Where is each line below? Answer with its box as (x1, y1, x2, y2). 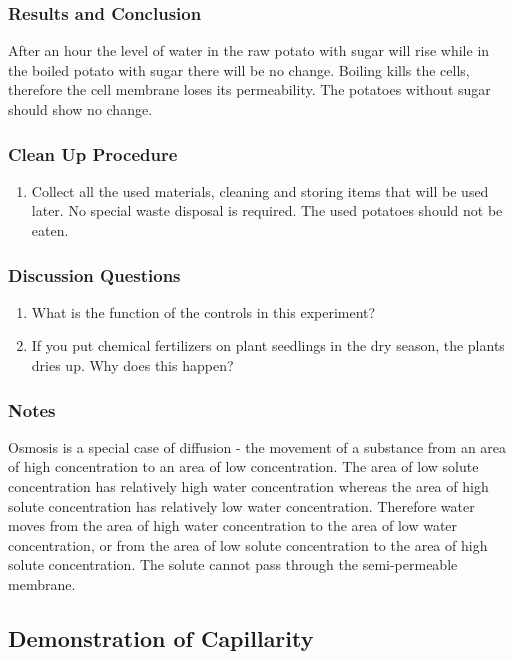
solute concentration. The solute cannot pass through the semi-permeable (8, 554, 458, 575)
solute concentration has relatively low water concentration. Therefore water (8, 495, 475, 516)
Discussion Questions (8, 262, 181, 287)
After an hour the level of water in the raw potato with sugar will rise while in (8, 40, 490, 61)
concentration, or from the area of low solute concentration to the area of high (8, 534, 488, 555)
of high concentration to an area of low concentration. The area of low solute (8, 456, 479, 477)
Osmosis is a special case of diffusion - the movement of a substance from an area (8, 436, 507, 457)
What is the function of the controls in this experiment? (31, 301, 376, 322)
